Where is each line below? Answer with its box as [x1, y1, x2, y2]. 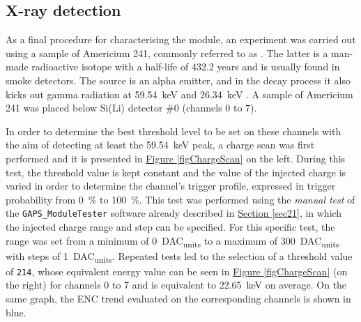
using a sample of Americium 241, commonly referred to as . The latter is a [6, 45, 328, 60]
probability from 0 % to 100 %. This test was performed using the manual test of [6, 192, 355, 206]
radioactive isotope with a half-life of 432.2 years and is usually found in [31, 59, 340, 74]
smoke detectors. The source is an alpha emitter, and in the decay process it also [6, 72, 351, 87]
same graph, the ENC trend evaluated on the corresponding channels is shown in [6, 291, 351, 306]
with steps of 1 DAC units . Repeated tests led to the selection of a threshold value [6, 248, 353, 265]
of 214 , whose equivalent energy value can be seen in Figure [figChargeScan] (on [6, 263, 348, 278]
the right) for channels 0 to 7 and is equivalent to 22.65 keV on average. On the [6, 277, 347, 292]
